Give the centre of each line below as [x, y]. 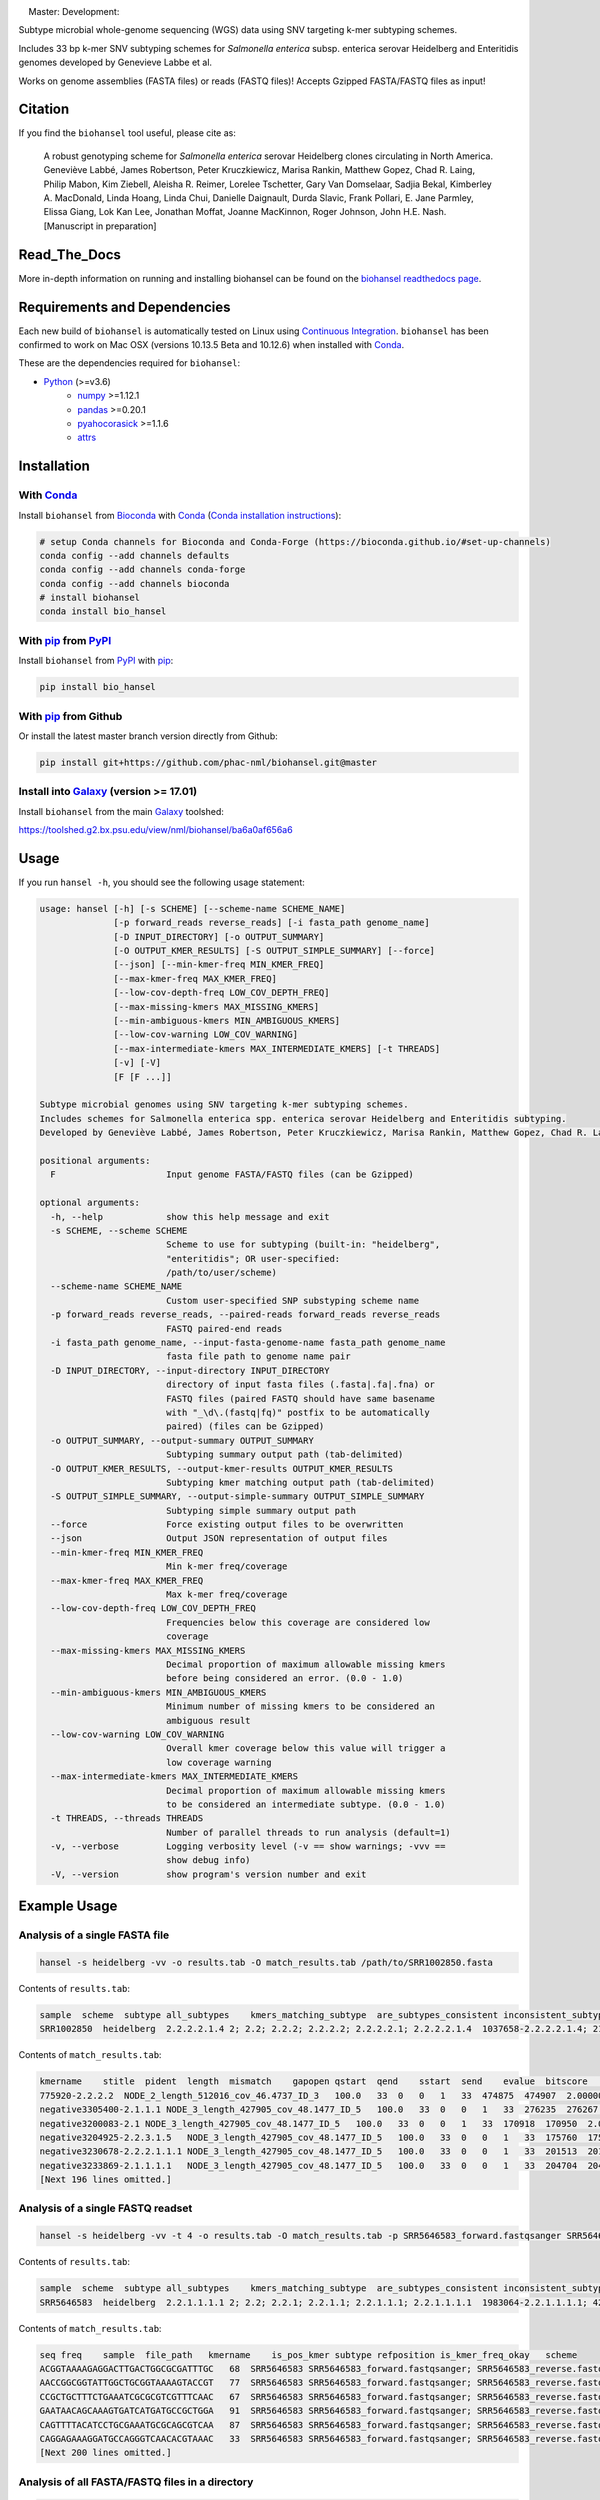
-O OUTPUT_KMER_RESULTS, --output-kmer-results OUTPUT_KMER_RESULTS [222, 1468]
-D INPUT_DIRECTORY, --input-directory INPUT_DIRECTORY [190, 1370]
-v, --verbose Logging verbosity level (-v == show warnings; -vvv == [248, 1846]
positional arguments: [95, 1160]
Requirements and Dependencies [124, 306]
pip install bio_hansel [98, 687]
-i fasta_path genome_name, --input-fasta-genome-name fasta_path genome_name [248, 1343]
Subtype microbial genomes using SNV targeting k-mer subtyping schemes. [224, 1104]
